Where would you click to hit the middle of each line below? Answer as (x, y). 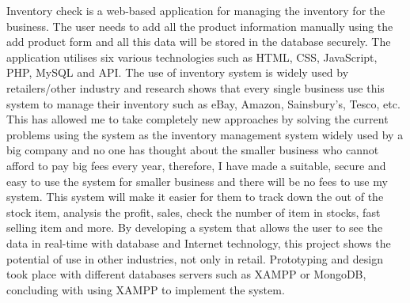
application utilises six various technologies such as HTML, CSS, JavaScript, (192, 57)
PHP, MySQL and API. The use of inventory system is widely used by (178, 72)
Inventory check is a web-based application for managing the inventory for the (196, 10)
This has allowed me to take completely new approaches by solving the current (197, 119)
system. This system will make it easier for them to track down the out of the (195, 197)
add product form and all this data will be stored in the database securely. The (199, 42)
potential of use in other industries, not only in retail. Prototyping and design (195, 258)
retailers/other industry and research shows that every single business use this (196, 87)
